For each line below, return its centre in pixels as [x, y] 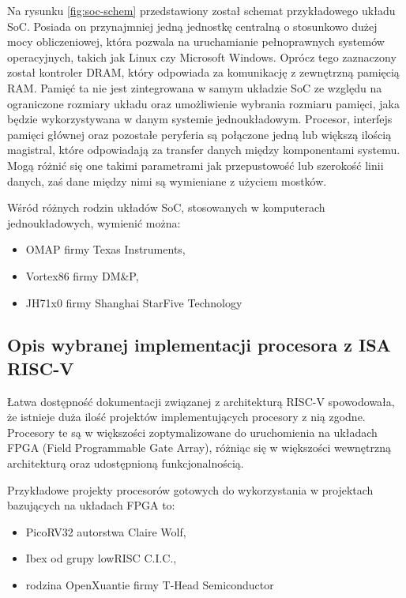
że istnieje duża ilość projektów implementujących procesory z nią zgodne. [186, 417]
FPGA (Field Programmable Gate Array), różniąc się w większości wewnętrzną [199, 448]
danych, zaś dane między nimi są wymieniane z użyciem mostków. [167, 181]
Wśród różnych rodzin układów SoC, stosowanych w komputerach [166, 207]
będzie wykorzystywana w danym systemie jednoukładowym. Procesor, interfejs [200, 119]
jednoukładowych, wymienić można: [94, 222]
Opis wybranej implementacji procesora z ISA [199, 345]
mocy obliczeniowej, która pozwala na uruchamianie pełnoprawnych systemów [196, 41]
